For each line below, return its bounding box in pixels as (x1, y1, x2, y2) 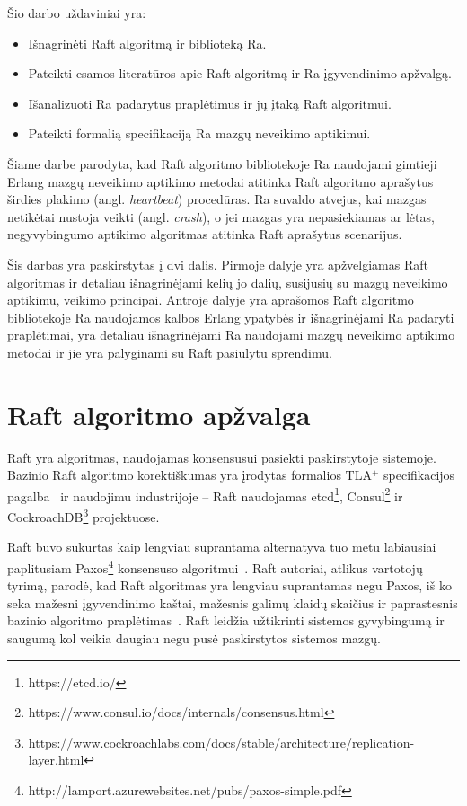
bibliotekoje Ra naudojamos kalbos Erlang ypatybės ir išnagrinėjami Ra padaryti (7, 307, 454, 326)
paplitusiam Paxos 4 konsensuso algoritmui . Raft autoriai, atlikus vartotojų (7, 555, 423, 577)
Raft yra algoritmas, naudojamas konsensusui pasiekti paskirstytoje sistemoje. (7, 447, 436, 466)
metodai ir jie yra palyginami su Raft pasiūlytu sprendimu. (7, 342, 332, 361)
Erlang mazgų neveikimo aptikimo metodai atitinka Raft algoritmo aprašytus (7, 172, 434, 190)
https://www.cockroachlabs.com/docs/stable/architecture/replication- (28, 732, 415, 751)
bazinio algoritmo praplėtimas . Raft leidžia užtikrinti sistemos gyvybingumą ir (7, 611, 445, 630)
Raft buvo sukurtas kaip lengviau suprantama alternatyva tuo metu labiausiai (7, 537, 436, 556)
